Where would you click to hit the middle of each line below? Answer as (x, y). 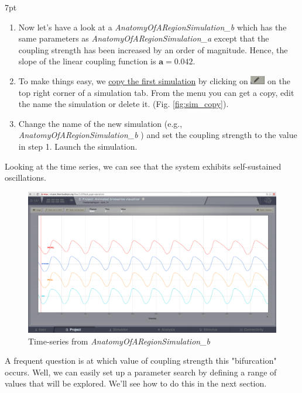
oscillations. (25, 177)
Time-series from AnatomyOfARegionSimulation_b (119, 341)
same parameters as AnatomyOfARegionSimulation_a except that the (144, 38)
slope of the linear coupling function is (87, 61)
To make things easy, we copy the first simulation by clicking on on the (154, 80)
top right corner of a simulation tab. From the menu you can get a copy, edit (156, 92)
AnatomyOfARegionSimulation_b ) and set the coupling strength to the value (158, 135)
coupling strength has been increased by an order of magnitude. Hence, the (153, 49)
